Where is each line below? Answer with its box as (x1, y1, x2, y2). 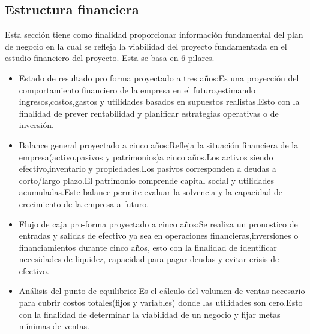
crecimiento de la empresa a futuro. (19, 197, 149, 209)
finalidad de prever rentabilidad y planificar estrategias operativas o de (19, 107, 279, 119)
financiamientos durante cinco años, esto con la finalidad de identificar (19, 241, 277, 253)
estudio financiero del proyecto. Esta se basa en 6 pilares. (5, 51, 215, 64)
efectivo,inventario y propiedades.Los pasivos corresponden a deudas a (19, 162, 276, 175)
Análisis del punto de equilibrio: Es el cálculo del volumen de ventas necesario (19, 284, 305, 297)
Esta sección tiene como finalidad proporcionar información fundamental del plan (5, 28, 303, 41)
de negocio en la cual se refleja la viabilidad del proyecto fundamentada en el (5, 40, 287, 52)
